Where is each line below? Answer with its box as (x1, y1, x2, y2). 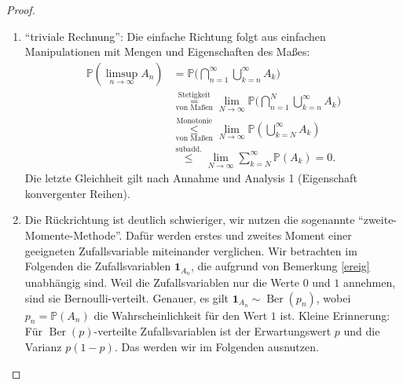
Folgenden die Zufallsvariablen (24, 258, 171, 274)
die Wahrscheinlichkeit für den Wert (93, 306, 268, 323)
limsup (105, 68, 138, 79)
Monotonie (176, 116, 212, 125)
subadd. (175, 145, 202, 154)
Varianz (24, 339, 62, 355)
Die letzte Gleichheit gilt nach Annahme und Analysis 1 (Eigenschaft (24, 170, 357, 186)
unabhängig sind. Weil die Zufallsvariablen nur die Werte (24, 274, 299, 291)
